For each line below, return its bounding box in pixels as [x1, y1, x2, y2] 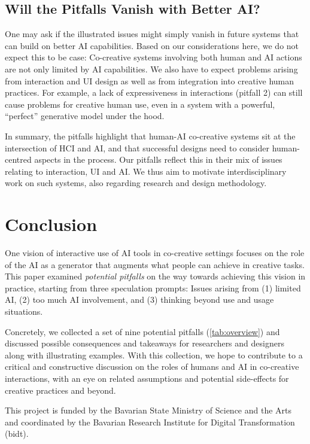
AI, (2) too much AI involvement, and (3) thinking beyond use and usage [5, 293, 274, 306]
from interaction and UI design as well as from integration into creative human [5, 74, 294, 87]
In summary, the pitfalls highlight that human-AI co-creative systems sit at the [5, 129, 296, 142]
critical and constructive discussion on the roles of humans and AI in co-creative [5, 360, 299, 373]
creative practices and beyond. [5, 384, 116, 396]
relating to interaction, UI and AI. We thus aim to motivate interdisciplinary [5, 165, 287, 177]
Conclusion [5, 212, 98, 236]
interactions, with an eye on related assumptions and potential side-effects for [5, 372, 289, 384]
